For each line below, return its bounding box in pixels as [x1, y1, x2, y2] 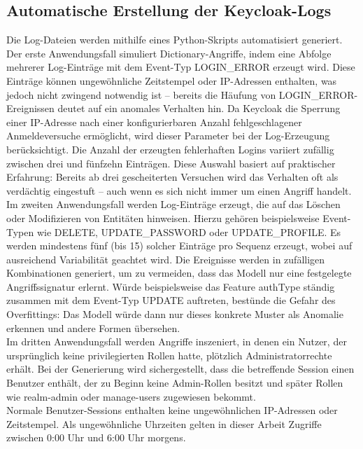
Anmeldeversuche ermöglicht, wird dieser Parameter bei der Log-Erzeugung [6, 128, 330, 143]
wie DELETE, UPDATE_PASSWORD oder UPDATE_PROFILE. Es [36, 224, 341, 239]
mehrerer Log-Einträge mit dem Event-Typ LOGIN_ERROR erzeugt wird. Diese [6, 60, 355, 74]
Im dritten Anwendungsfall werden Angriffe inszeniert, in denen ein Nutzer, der [6, 334, 347, 349]
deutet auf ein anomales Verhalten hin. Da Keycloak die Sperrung [57, 101, 341, 116]
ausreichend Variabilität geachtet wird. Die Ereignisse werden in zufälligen [6, 251, 325, 266]
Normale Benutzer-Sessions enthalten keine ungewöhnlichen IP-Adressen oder [6, 403, 338, 417]
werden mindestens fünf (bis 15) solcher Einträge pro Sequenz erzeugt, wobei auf [6, 238, 353, 253]
